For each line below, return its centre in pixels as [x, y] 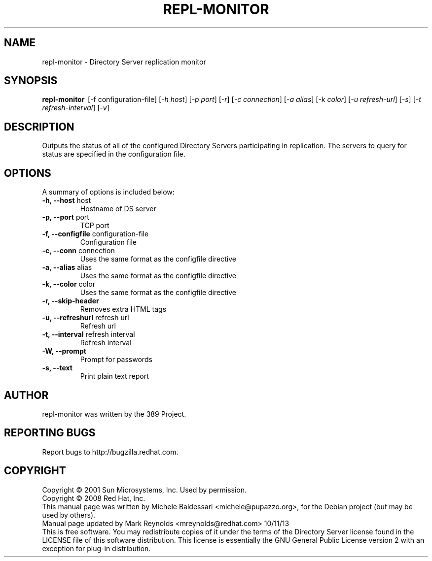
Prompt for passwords [116, 360]
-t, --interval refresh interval [89, 334]
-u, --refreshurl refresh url [86, 318]
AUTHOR [26, 395]
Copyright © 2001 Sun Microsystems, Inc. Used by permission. [144, 490]
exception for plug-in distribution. [96, 548]
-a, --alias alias [67, 267]
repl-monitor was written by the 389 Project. [114, 414]
